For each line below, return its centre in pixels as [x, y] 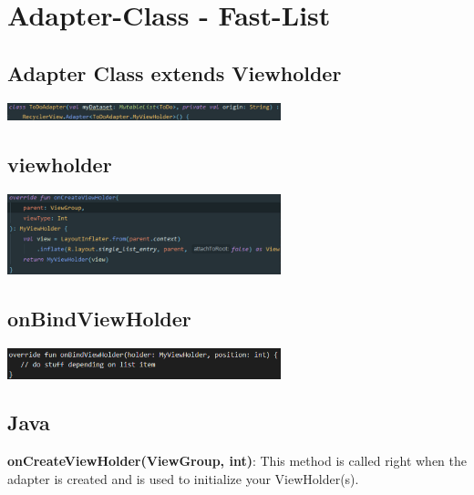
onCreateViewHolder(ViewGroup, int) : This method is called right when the [237, 461]
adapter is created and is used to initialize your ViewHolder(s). [183, 478]
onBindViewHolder [99, 318]
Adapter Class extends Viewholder [175, 72]
